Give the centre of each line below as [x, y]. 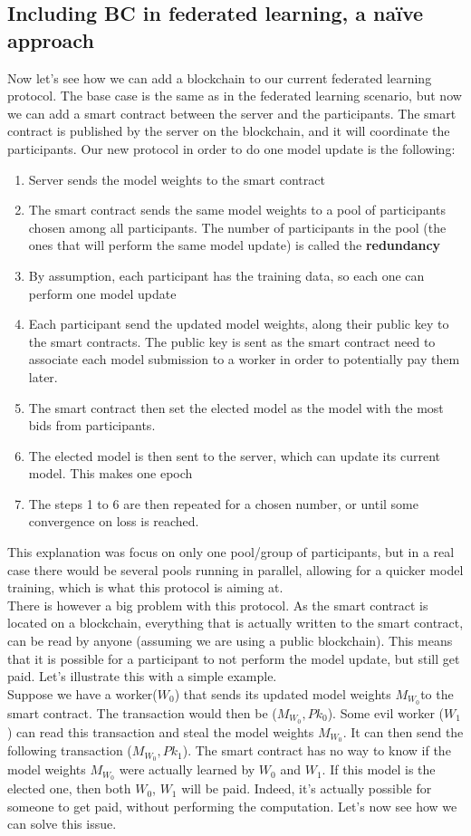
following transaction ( [70, 750]
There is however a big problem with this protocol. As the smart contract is [218, 605]
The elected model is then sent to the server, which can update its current [235, 455]
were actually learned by [187, 769]
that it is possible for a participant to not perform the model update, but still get [234, 658]
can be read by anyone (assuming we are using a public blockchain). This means [230, 641]
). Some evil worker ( [386, 712]
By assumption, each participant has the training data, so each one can [226, 275]
